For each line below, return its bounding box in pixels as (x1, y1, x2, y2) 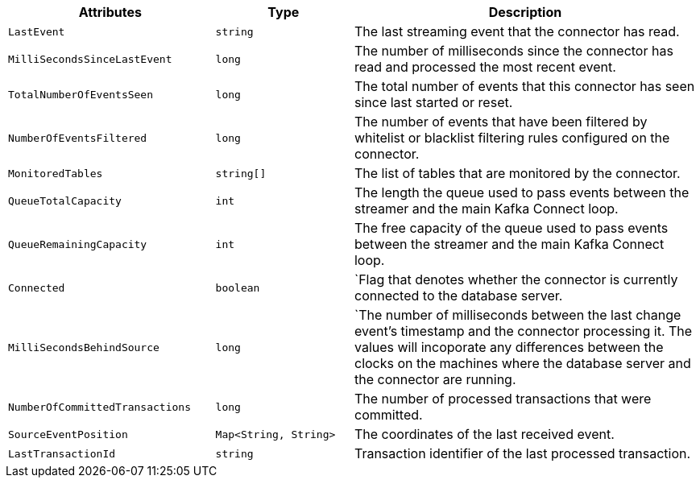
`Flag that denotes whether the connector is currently (354, 271, 678, 288)
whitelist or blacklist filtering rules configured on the (354, 130, 670, 146)
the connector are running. (354, 371, 516, 387)
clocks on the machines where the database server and (354, 355, 691, 371)
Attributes (78, 4, 142, 20)
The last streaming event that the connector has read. (354, 23, 680, 39)
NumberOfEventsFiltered (8, 131, 147, 144)
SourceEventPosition (8, 428, 128, 441)
